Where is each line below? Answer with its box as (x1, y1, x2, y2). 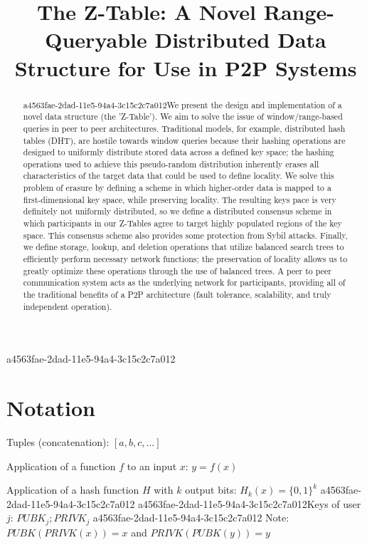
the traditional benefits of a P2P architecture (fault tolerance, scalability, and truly (23, 289, 331, 301)
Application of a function (6, 458, 116, 473)
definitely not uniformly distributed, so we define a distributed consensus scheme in (23, 205, 332, 217)
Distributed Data (154, 25, 326, 54)
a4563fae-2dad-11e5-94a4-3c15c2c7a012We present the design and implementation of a (23, 98, 342, 110)
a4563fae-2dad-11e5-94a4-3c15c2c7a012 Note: (92, 510, 289, 525)
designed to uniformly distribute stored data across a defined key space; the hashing (23, 146, 334, 158)
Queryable (45, 25, 147, 54)
